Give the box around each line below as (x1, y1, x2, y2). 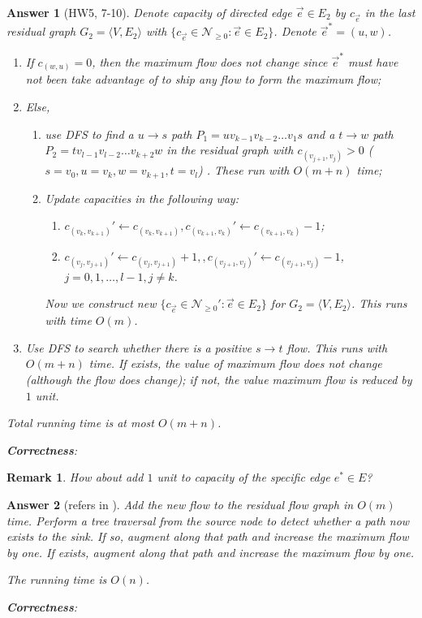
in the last (364, 4, 416, 20)
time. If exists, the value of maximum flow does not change (88, 355, 382, 372)
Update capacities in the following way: (45, 189, 239, 206)
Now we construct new (45, 295, 157, 312)
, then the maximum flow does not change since (92, 53, 328, 70)
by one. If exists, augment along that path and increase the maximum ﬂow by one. (6, 543, 414, 560)
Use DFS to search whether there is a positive (25, 339, 252, 356)
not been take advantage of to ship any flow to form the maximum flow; (25, 71, 381, 88)
